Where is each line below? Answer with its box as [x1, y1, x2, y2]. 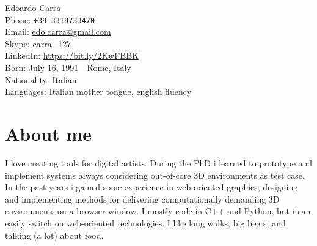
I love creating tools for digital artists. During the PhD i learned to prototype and [5, 156, 313, 169]
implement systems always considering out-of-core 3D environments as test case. [5, 168, 305, 181]
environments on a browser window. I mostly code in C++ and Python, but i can [5, 204, 311, 217]
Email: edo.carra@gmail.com [5, 25, 111, 38]
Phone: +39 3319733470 [5, 13, 95, 26]
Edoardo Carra [5, 1, 61, 13]
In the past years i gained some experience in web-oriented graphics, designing [5, 181, 298, 193]
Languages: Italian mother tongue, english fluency [5, 85, 192, 98]
